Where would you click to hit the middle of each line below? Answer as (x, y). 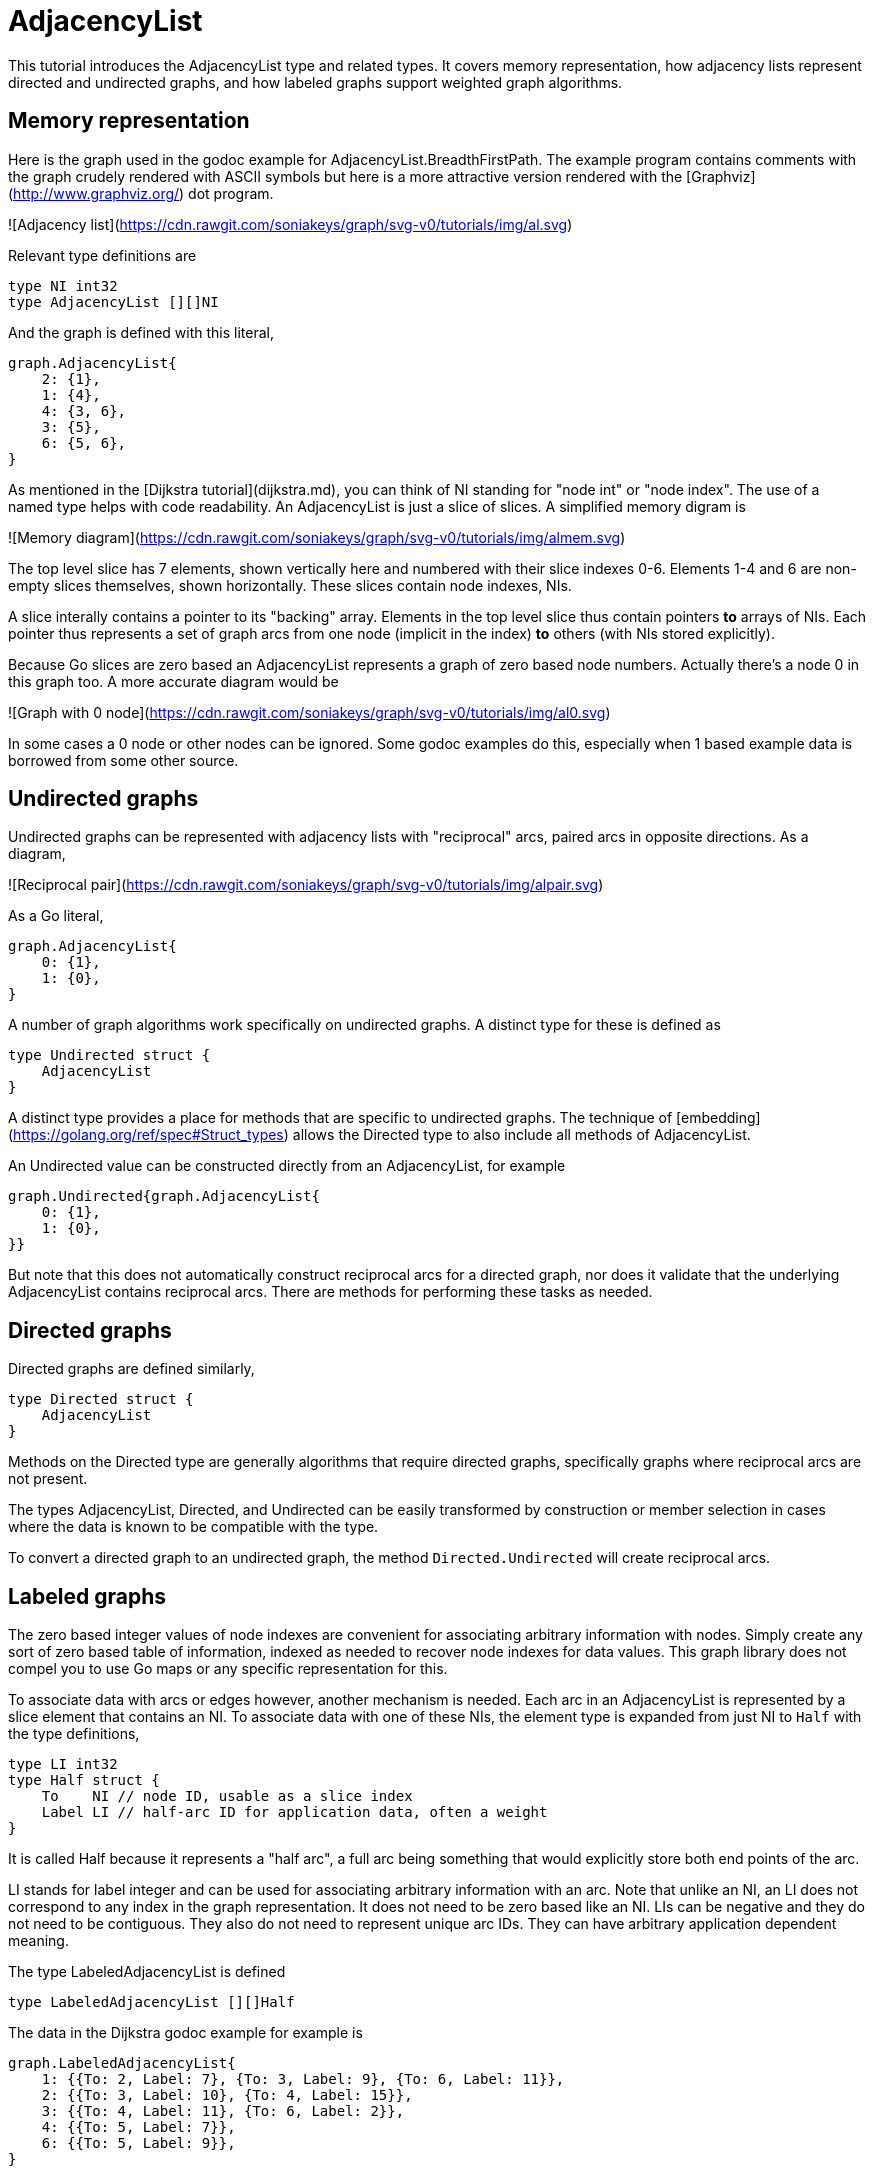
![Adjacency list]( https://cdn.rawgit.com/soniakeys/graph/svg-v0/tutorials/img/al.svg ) (290, 224)
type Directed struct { (101, 1399)
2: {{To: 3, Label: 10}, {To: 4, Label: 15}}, (227, 2095)
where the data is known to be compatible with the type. (193, 1527)
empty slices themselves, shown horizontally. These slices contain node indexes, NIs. (290, 585)
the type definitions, (74, 1734)
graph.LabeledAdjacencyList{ (122, 2063)
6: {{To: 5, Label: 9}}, (138, 2143)
